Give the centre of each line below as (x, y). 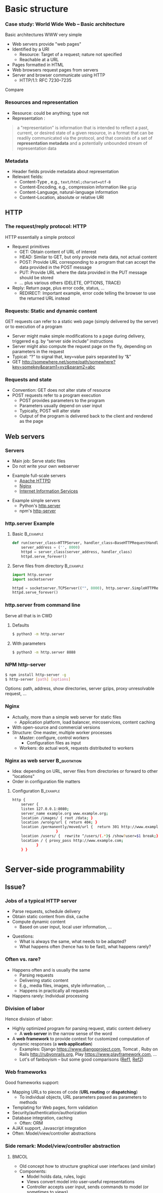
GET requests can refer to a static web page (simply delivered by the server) (82, 322)
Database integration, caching (42, 1118)
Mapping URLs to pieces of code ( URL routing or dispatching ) (75, 1092)
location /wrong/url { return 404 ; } (59, 822)
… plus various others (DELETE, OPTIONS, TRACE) (70, 283)
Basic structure (37, 9)
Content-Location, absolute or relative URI (62, 198)
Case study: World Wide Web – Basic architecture (65, 24)
